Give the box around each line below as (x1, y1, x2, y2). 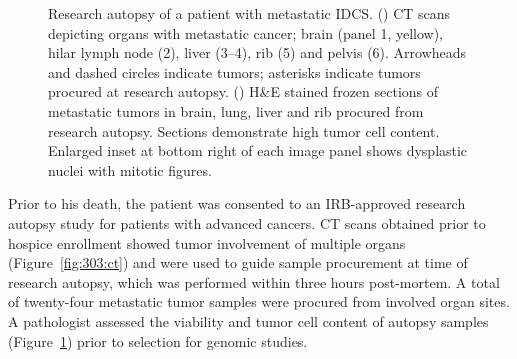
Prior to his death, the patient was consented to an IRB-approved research (8, 193, 466, 214)
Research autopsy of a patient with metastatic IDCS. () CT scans (48, 3, 451, 23)
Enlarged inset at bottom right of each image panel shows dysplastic (48, 140, 468, 161)
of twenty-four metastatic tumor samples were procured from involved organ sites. (8, 291, 510, 312)
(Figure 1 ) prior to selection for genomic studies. (8, 330, 308, 351)
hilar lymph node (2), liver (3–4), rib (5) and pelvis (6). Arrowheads (48, 42, 467, 63)
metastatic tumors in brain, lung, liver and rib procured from (48, 100, 424, 121)
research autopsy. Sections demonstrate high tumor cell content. (48, 120, 440, 141)
